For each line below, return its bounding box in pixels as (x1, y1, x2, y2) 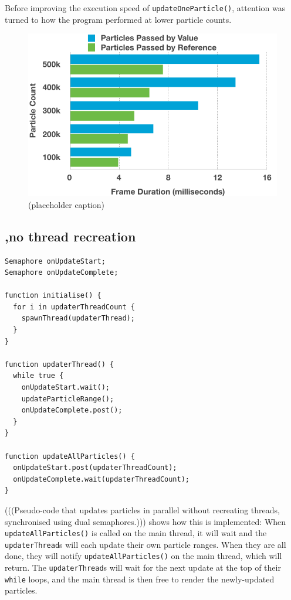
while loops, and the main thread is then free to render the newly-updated (5, 572, 275, 585)
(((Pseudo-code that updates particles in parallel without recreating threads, (5, 503, 280, 516)
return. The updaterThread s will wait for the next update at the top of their (5, 561, 281, 574)
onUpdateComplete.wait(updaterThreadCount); (13, 475, 190, 483)
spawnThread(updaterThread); (21, 314, 135, 323)
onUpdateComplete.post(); (21, 406, 123, 415)
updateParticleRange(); (21, 394, 114, 403)
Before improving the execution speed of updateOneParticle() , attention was (5, 2, 286, 13)
